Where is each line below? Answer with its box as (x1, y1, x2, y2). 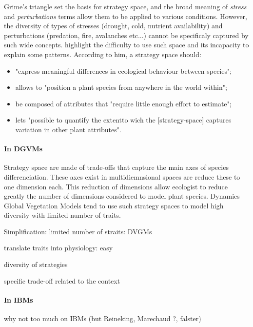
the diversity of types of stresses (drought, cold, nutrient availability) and (4, 20, 223, 31)
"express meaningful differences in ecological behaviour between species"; (15, 65, 232, 76)
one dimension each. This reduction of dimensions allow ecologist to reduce (4, 181, 228, 191)
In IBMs (4, 294, 33, 305)
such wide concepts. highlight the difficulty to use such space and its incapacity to (4, 40, 249, 50)
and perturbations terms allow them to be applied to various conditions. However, (4, 11, 247, 21)
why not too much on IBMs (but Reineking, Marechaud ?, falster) (4, 313, 201, 324)
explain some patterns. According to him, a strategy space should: (4, 49, 201, 59)
